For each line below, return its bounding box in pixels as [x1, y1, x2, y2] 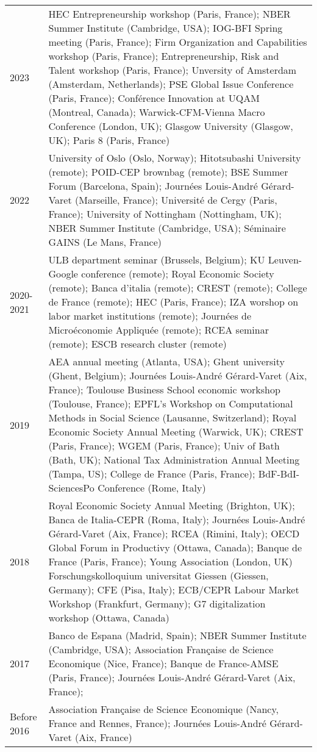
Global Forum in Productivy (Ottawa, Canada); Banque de [48, 540, 302, 554]
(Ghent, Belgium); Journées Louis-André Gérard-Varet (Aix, [48, 368, 307, 382]
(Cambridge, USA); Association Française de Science [48, 642, 274, 656]
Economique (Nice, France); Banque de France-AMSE [48, 656, 279, 670]
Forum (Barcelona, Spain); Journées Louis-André [48, 179, 258, 193]
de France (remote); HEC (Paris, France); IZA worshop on [48, 295, 299, 309]
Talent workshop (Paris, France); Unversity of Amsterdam [48, 63, 297, 77]
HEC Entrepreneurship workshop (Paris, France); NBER [48, 7, 291, 21]
